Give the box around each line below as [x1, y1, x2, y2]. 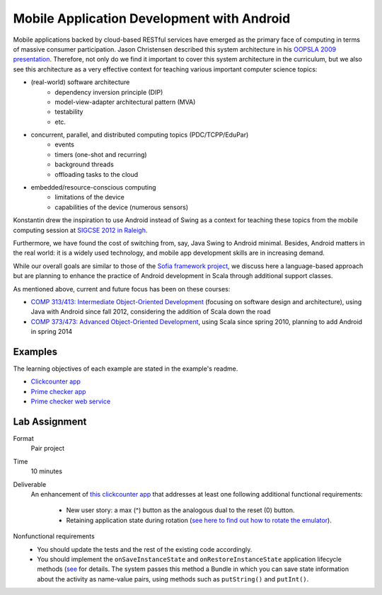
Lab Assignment [13, 415, 87, 427]
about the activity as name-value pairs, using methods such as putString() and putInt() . [37, 574, 309, 583]
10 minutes [30, 467, 63, 475]
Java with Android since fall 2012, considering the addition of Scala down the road [30, 308, 271, 316]
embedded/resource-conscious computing [30, 183, 156, 192]
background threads [54, 160, 115, 169]
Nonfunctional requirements [13, 532, 95, 541]
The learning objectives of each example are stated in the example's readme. [13, 364, 238, 373]
